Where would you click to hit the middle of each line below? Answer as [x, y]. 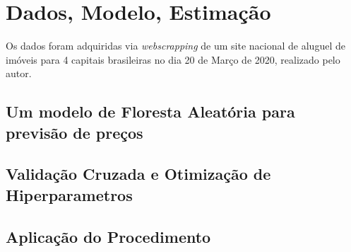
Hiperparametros [69, 194]
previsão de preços [75, 132]
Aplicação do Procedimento [108, 236]
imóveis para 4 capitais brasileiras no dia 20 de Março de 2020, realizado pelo [173, 59]
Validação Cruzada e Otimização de [138, 174]
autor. [19, 73]
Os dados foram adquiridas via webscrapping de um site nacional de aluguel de [175, 46]
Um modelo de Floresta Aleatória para [150, 111]
